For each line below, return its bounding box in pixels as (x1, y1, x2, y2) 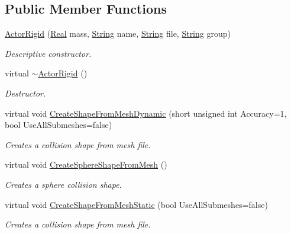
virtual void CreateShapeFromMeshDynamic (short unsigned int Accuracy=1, (5, 107, 287, 119)
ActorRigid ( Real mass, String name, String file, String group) (5, 27, 231, 40)
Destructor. (5, 86, 46, 99)
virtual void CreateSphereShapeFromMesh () (5, 158, 167, 171)
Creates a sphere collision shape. (5, 178, 122, 190)
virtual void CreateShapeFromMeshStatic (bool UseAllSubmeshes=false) (5, 198, 268, 210)
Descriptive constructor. (5, 47, 92, 59)
